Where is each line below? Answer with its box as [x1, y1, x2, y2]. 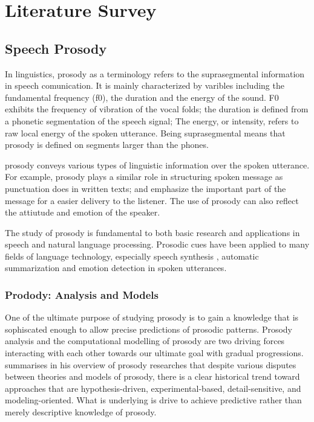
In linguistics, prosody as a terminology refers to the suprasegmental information [5, 67, 305, 80]
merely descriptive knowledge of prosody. [5, 406, 157, 418]
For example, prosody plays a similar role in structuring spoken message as [5, 170, 283, 183]
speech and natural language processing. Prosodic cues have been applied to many [5, 238, 310, 251]
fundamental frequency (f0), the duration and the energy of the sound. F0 [5, 91, 279, 103]
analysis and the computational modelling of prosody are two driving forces [5, 334, 285, 347]
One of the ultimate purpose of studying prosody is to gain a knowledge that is [5, 311, 299, 324]
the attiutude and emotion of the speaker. [5, 206, 160, 219]
